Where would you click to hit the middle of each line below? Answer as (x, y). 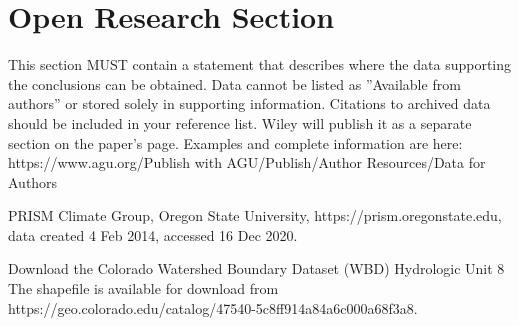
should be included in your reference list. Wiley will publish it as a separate (240, 122)
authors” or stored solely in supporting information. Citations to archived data (249, 103)
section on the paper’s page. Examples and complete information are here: (235, 142)
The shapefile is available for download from (143, 288)
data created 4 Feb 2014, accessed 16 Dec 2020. (153, 234)
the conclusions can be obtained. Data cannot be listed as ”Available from (234, 83)
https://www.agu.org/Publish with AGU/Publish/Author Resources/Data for (247, 162)
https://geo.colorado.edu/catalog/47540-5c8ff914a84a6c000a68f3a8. (213, 307)
